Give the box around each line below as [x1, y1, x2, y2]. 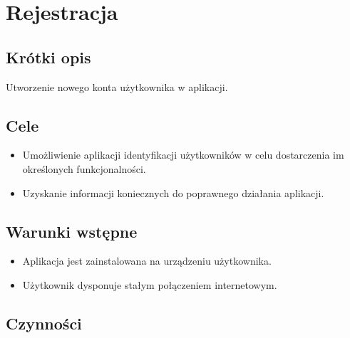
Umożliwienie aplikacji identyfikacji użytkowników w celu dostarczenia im [22, 147, 344, 162]
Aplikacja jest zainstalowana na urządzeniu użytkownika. [22, 253, 272, 268]
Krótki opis [6, 46, 91, 68]
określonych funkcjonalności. [22, 161, 146, 176]
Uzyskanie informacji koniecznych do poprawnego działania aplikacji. [22, 185, 324, 200]
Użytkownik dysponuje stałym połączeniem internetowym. [22, 277, 277, 292]
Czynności [6, 312, 82, 334]
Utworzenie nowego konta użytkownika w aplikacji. [6, 79, 228, 94]
